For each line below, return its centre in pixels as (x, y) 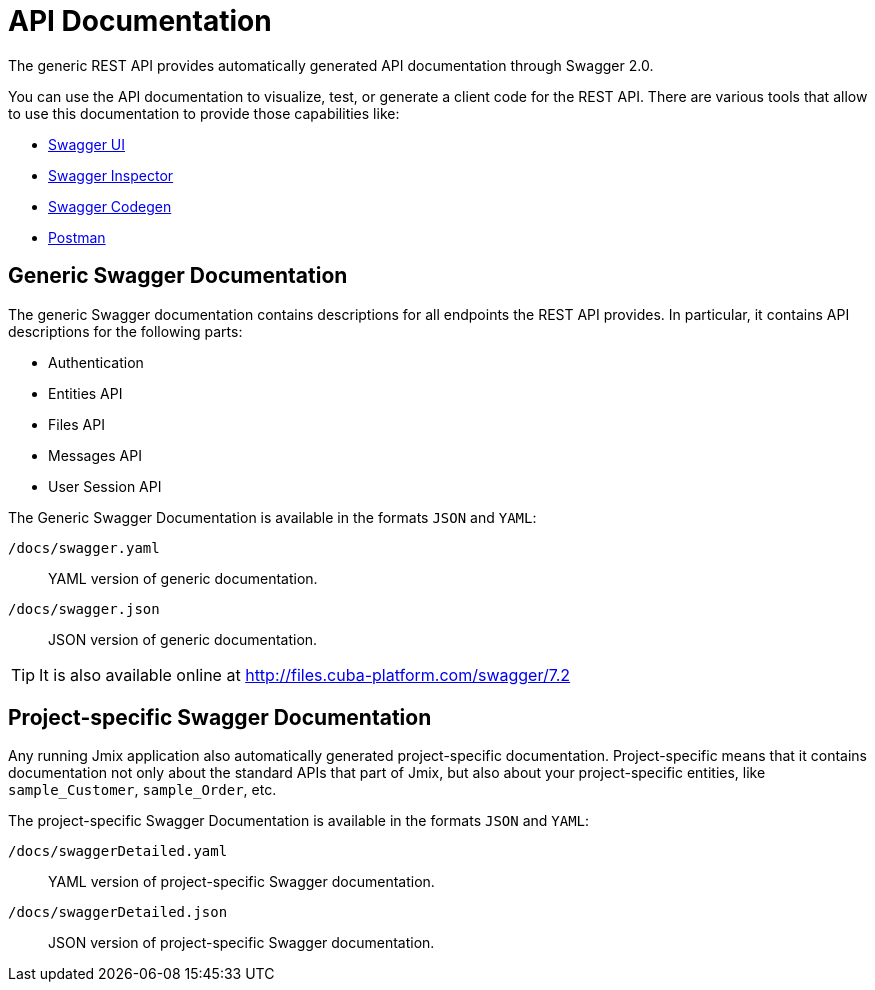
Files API (76, 424)
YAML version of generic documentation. (183, 578)
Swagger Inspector (111, 175)
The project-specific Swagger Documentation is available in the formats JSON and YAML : (299, 821)
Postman (77, 237)
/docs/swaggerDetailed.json (118, 912)
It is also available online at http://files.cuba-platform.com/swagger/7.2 (305, 674)
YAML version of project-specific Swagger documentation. (241, 882)
